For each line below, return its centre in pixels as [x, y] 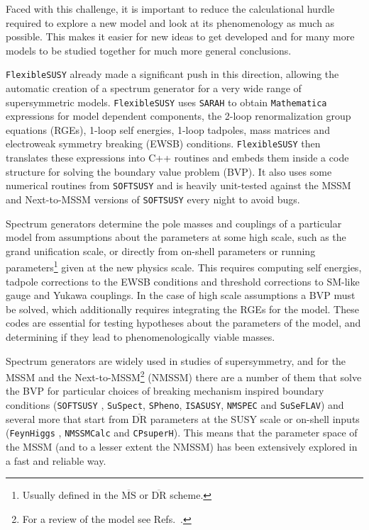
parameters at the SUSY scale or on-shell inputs [255, 418]
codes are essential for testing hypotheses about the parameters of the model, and [183, 323]
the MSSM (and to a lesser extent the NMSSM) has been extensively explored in [182, 446]
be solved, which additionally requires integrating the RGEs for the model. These [182, 309]
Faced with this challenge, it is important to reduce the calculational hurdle [170, 9]
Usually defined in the [70, 495]
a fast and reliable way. [56, 460]
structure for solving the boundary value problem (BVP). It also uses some [169, 171]
